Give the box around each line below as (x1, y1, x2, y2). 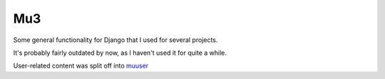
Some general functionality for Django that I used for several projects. (13, 36, 218, 44)
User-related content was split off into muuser (13, 61, 149, 70)
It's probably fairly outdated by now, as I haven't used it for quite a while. (13, 48, 227, 57)
